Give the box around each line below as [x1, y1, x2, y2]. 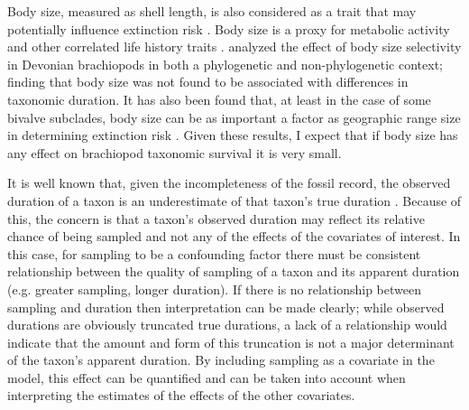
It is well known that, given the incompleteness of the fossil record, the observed [7, 173, 451, 192]
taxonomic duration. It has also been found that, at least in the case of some [7, 89, 431, 108]
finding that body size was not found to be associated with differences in [7, 72, 409, 91]
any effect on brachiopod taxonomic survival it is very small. [7, 143, 342, 162]
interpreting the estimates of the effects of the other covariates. [7, 386, 355, 405]
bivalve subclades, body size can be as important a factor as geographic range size [7, 107, 461, 126]
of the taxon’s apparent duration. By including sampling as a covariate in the [7, 350, 435, 369]
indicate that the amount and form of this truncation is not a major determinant [7, 332, 455, 351]
